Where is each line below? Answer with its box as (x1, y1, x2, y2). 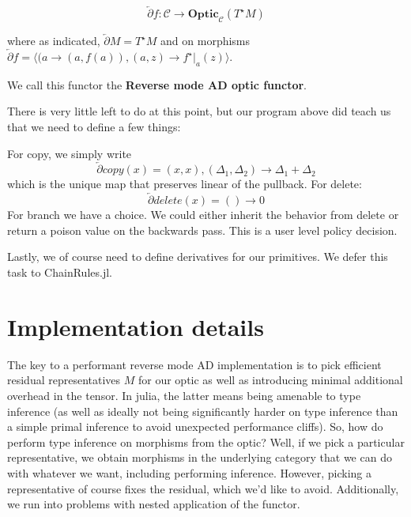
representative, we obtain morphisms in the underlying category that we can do (7, 449, 392, 466)
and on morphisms (160, 32, 251, 49)
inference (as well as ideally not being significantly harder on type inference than (7, 402, 398, 419)
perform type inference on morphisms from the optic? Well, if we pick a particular (7, 433, 405, 450)
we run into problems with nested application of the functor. (7, 496, 300, 512)
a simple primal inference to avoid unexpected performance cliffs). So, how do (7, 418, 383, 435)
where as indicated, (7, 32, 100, 49)
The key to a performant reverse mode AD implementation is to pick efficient (7, 356, 382, 372)
